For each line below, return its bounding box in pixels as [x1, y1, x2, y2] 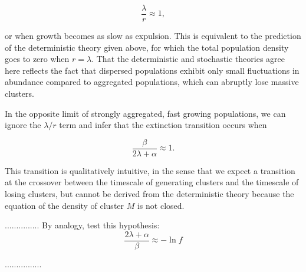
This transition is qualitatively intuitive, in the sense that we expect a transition [5, 164, 295, 176]
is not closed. [137, 199, 185, 211]
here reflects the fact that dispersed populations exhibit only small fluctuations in [5, 64, 300, 76]
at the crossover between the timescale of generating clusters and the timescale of [5, 176, 299, 188]
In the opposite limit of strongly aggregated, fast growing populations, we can [5, 107, 286, 119]
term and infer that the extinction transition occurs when [59, 119, 267, 131]
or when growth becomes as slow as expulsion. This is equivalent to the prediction [5, 30, 301, 42]
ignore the [5, 119, 41, 131]
